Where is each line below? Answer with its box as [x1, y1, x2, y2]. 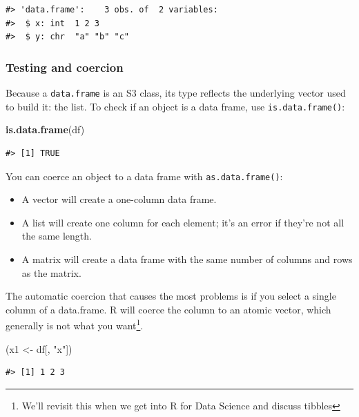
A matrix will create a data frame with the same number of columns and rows [21, 251, 353, 266]
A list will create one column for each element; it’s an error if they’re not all [21, 215, 345, 229]
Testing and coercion [6, 58, 124, 75]
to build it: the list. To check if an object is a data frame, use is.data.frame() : [6, 99, 345, 113]
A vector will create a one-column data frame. [21, 192, 217, 206]
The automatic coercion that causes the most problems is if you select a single [6, 289, 336, 303]
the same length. [21, 229, 92, 243]
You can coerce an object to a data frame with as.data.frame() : [6, 168, 283, 183]
